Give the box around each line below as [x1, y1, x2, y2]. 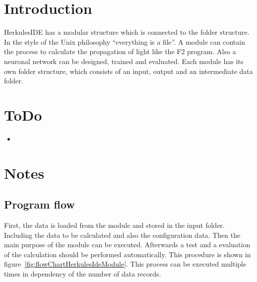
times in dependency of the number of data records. [4, 268, 161, 279]
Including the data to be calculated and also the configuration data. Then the [4, 229, 241, 240]
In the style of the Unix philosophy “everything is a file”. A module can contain [4, 36, 245, 47]
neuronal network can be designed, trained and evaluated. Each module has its [4, 56, 244, 66]
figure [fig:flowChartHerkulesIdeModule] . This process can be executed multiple [4, 259, 247, 269]
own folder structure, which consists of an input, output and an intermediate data [4, 66, 253, 76]
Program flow [4, 197, 75, 212]
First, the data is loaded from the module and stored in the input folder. [4, 219, 225, 230]
